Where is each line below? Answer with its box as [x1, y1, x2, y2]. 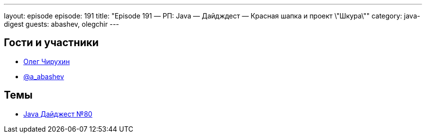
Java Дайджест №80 [23, 109, 92, 118]
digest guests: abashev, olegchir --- [4, 20, 119, 28]
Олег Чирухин [23, 57, 70, 66]
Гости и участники [4, 36, 99, 49]
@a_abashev [23, 72, 64, 81]
